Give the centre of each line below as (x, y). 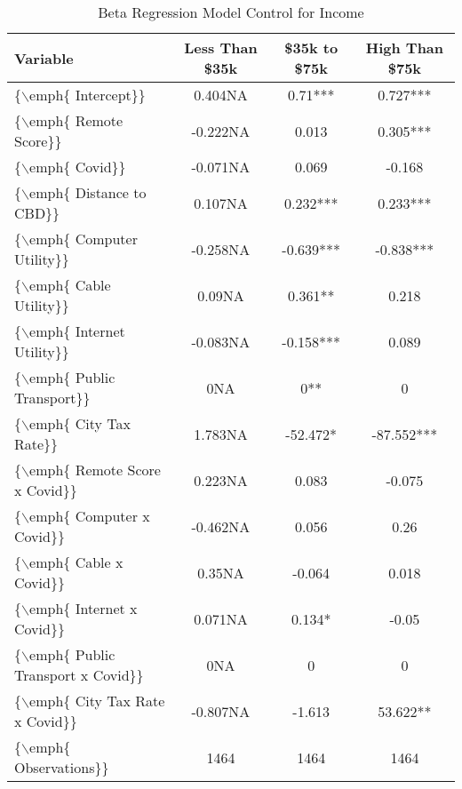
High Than (405, 48)
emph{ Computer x (90, 516)
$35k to (311, 48)
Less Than (221, 48)
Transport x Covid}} (79, 675)
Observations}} (62, 767)
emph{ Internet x (84, 608)
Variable (44, 58)
